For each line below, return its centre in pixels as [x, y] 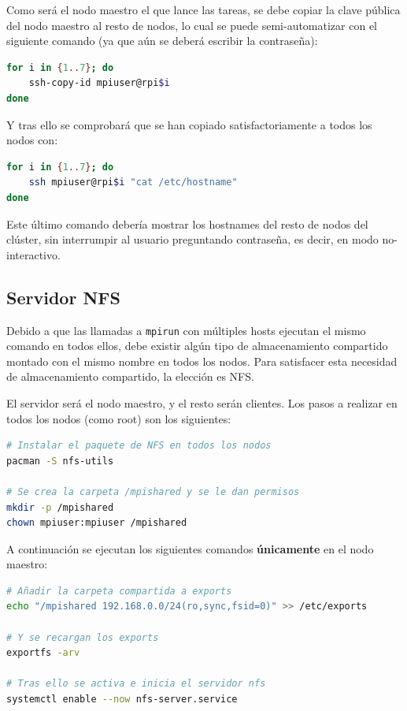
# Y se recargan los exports [83, 637]
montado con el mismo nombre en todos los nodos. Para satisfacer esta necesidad [202, 361]
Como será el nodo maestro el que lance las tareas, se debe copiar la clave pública [203, 9]
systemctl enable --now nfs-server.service [122, 700]
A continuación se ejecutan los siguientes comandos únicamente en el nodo [190, 548]
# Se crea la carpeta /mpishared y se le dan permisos [153, 491]
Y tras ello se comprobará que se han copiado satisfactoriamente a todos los [189, 124]
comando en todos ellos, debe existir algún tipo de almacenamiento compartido [197, 346]
